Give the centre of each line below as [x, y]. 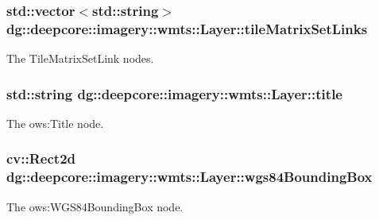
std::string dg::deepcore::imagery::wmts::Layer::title [174, 93]
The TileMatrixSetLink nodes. [80, 58]
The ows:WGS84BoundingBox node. [95, 206]
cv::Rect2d [41, 158]
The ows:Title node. [55, 123]
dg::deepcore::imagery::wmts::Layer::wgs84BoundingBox [189, 177]
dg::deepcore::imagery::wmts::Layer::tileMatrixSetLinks [187, 28]
